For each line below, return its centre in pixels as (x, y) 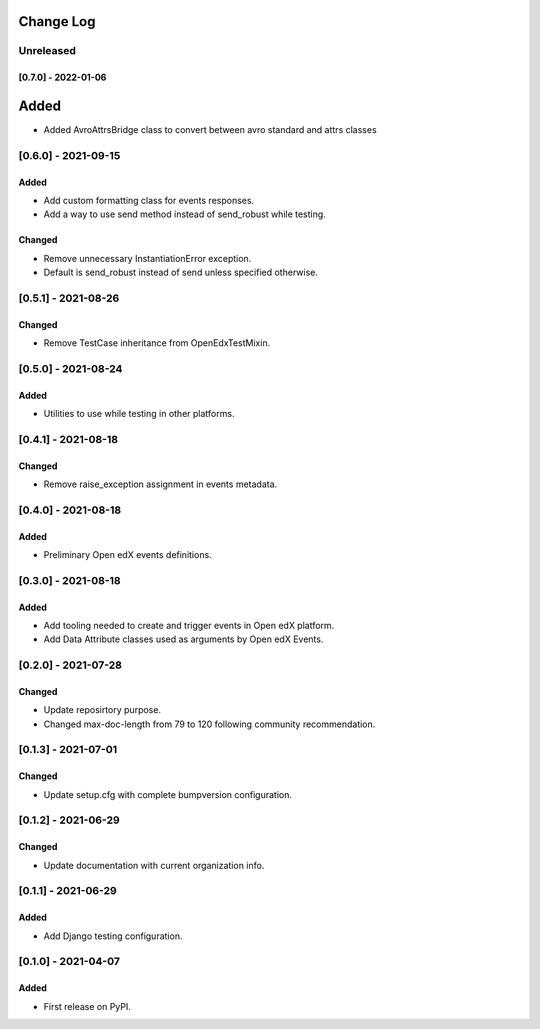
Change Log (57, 21)
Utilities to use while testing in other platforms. (139, 414)
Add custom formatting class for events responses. (149, 201)
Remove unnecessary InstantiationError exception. (147, 258)
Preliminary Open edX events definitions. (127, 555)
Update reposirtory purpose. (102, 710)
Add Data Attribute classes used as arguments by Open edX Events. (183, 639)
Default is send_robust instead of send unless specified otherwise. (181, 272)
